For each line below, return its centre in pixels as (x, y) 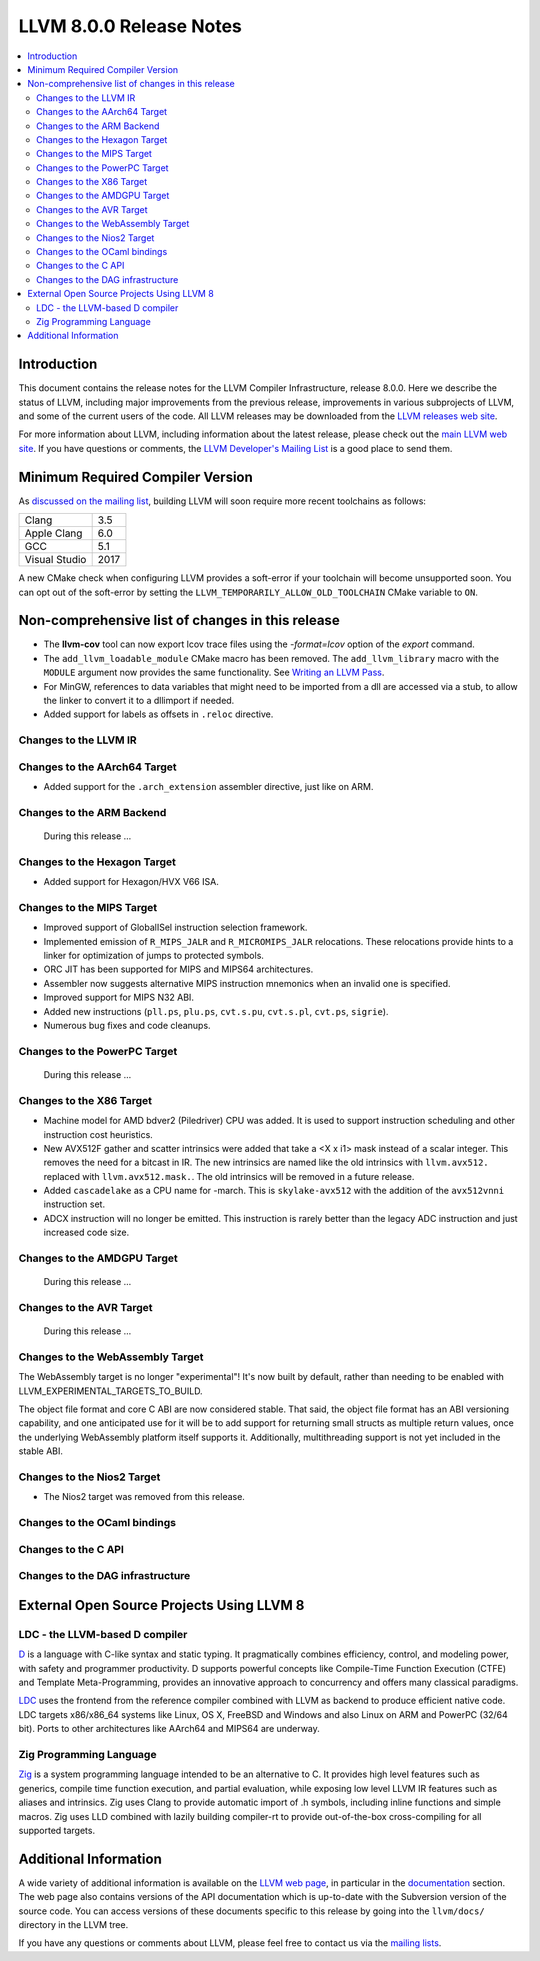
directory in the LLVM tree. (73, 1924)
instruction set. (74, 1204)
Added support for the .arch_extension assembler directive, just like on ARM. (208, 787)
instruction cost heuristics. (98, 1134)
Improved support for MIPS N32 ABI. (119, 997)
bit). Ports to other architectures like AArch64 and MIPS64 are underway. (169, 1729)
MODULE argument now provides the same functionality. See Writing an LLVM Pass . (214, 672)
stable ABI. (41, 1451)
